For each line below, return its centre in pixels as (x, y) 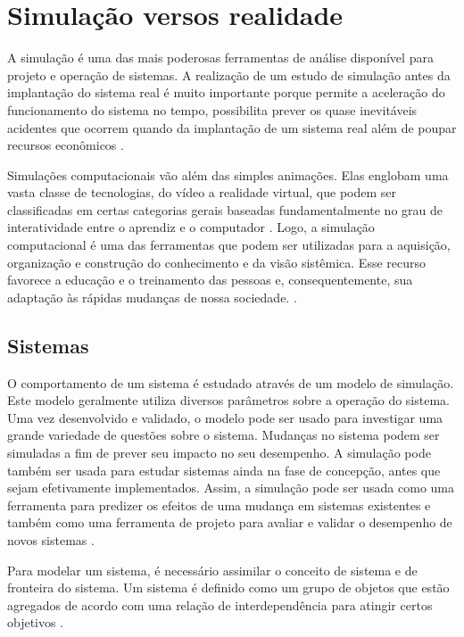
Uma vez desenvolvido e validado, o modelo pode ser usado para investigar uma (225, 417)
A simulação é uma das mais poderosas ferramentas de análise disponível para (220, 58)
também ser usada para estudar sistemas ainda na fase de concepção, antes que (224, 470)
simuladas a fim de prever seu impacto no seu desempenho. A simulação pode (219, 453)
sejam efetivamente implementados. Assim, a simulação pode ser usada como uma (231, 488)
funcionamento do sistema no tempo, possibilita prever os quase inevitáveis (212, 109)
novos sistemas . (51, 539)
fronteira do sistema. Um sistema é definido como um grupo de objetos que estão (228, 587)
